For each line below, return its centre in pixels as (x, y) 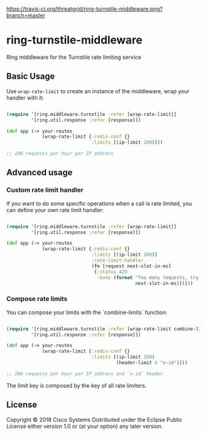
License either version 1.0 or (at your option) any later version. (85, 426)
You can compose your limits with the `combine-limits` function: (87, 312)
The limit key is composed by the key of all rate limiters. (77, 385)
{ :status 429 (111, 272)
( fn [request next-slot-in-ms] (131, 266)
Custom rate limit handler (45, 190)
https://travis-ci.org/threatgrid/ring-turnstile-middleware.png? (85, 9)
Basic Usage (31, 76)
